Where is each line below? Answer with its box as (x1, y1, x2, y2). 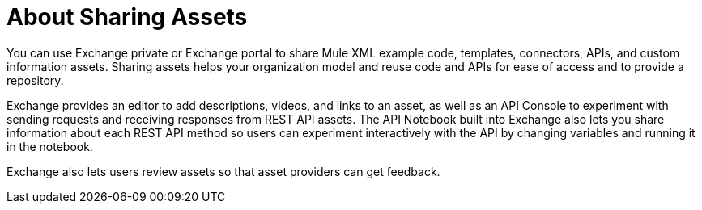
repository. (6, 73, 64, 87)
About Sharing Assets (6, 3, 248, 31)
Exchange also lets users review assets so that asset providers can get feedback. (6, 164, 440, 178)
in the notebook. (6, 139, 93, 153)
